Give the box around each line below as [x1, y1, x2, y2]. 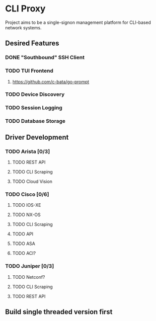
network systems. [5, 24, 42, 30]
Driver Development [5, 133, 69, 142]
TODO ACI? [12, 250, 36, 256]
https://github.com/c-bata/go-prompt [12, 79, 89, 84]
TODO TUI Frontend [5, 68, 54, 75]
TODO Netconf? [12, 274, 46, 280]
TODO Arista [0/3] [5, 148, 50, 155]
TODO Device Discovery [5, 91, 65, 98]
